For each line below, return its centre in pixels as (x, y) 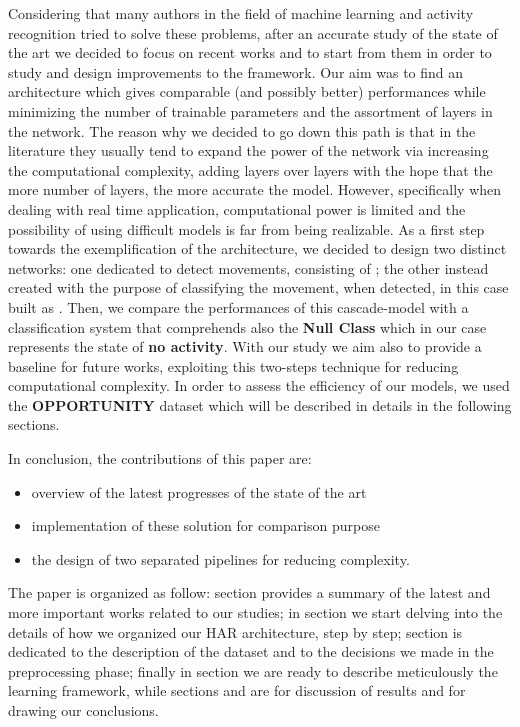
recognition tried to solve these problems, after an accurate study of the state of (253, 32)
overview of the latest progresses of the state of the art (199, 491)
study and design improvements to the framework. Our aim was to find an (236, 71)
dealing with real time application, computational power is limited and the (237, 208)
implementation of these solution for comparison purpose (205, 525)
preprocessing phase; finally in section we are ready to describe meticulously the (253, 670)
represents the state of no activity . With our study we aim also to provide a (245, 346)
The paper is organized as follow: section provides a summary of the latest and (249, 592)
